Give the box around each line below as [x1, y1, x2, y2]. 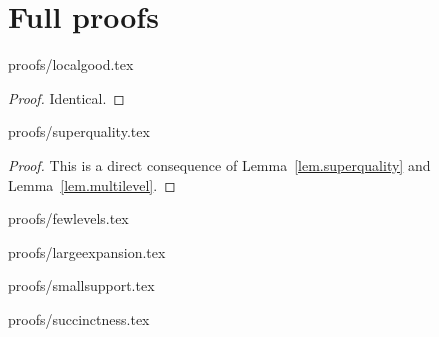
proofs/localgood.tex [8, 54, 134, 75]
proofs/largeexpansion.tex [8, 241, 166, 262]
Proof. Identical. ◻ [8, 87, 125, 108]
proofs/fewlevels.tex [8, 208, 129, 229]
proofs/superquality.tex [8, 121, 150, 142]
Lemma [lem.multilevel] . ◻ [8, 174, 176, 195]
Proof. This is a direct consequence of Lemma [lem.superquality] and [8, 154, 431, 175]
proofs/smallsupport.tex [8, 275, 155, 296]
